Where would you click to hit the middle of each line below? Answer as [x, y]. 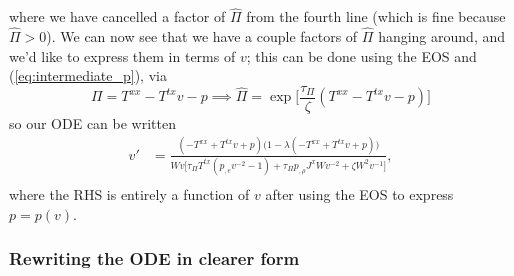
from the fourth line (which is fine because [376, 16]
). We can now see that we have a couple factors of [202, 36]
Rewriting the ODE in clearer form [154, 258]
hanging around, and [441, 36]
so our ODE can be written [92, 122]
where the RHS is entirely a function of [129, 194]
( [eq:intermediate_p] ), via [88, 75]
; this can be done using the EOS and [361, 55]
